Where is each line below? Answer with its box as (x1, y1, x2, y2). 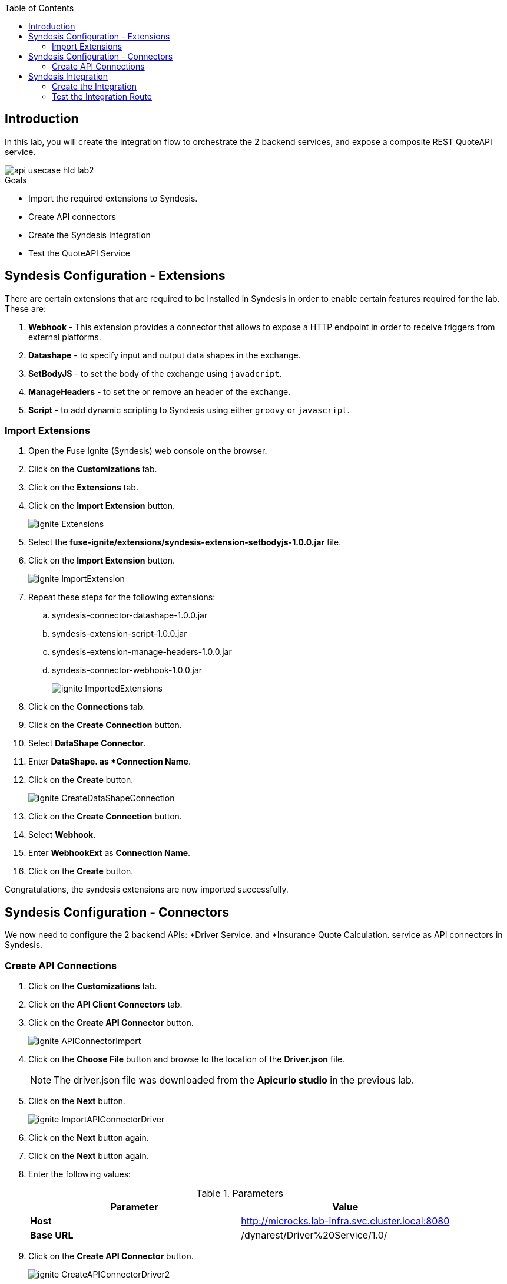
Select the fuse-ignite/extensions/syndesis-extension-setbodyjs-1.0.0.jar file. (28, 537, 342, 548)
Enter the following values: (28, 1169, 131, 1180)
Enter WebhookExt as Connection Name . (28, 848, 191, 858)
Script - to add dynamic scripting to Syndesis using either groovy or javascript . (28, 404, 350, 415)
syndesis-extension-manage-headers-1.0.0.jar (52, 647, 232, 657)
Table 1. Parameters (196, 1187, 284, 1200)
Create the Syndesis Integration (28, 229, 151, 240)
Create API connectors (28, 211, 116, 222)
